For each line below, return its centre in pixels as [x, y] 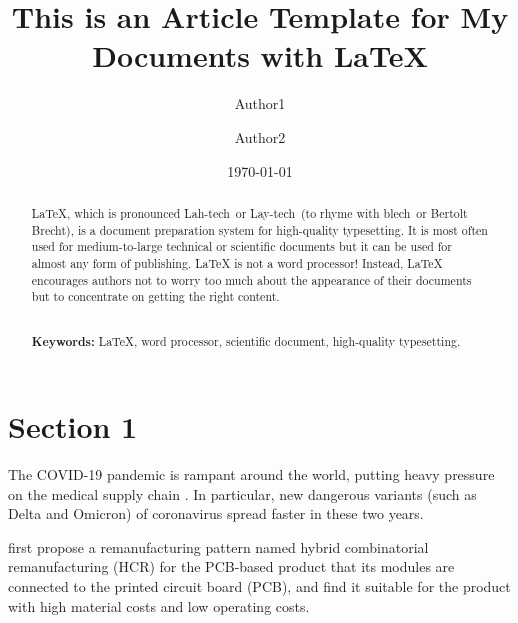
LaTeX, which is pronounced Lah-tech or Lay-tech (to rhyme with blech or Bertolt [249, 212]
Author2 [260, 136]
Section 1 [73, 426]
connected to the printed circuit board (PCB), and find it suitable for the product [259, 585]
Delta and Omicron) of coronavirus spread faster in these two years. [216, 513]
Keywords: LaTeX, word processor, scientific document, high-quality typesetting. [246, 342]
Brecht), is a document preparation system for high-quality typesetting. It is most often [259, 229]
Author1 [260, 103]
